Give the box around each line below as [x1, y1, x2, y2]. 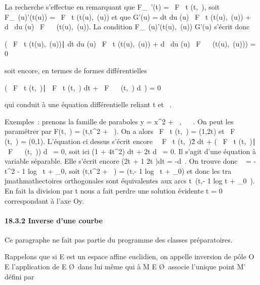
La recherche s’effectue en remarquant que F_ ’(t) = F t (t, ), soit [5, 2, 220, 12]
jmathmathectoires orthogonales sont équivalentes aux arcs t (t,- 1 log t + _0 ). [5, 175, 255, 186]
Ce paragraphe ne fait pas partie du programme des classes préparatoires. [5, 234, 233, 245]
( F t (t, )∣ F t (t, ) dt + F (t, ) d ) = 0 [5, 82, 161, 92]
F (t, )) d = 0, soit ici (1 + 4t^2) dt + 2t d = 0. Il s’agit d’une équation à [8, 146, 256, 156]
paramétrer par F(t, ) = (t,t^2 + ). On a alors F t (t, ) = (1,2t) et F [5, 126, 235, 136]
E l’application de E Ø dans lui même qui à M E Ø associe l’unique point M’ [5, 261, 246, 272]
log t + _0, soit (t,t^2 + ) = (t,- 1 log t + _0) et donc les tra [27, 165, 232, 176]
